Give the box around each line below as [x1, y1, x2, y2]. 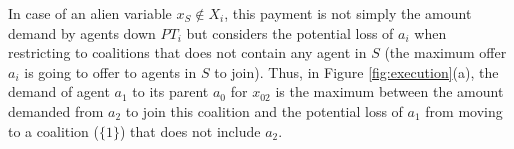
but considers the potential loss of [186, 22, 394, 43]
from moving [425, 100, 503, 121]
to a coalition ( [8, 120, 99, 141]
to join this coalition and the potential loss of [125, 100, 403, 121]
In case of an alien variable [8, 3, 172, 23]
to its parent [132, 81, 209, 102]
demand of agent [8, 81, 110, 102]
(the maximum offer [384, 42, 507, 63]
